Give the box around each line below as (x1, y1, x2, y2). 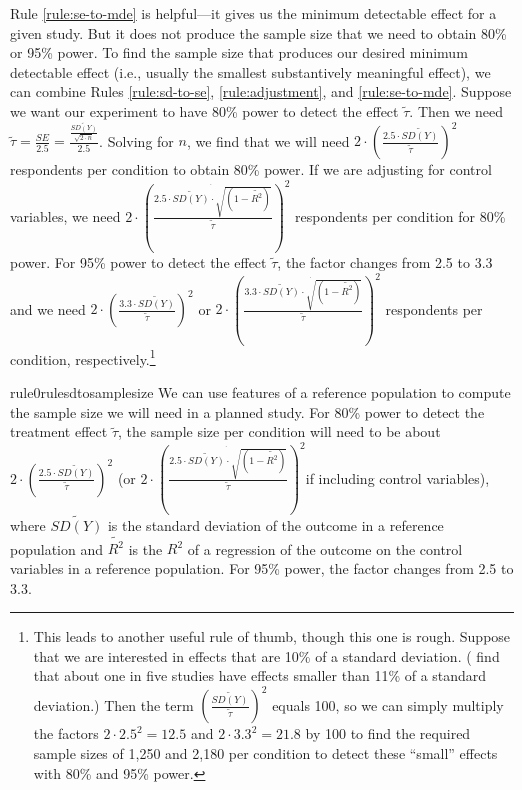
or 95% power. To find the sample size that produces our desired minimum (10, 42, 468, 63)
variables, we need (10, 205, 121, 226)
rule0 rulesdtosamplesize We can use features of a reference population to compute (10, 382, 511, 403)
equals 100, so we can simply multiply (272, 694, 504, 715)
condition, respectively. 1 (10, 345, 156, 369)
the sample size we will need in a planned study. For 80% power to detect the (10, 401, 485, 422)
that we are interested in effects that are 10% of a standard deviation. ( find (33, 645, 500, 666)
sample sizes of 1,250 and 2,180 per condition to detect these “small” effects (33, 743, 498, 764)
